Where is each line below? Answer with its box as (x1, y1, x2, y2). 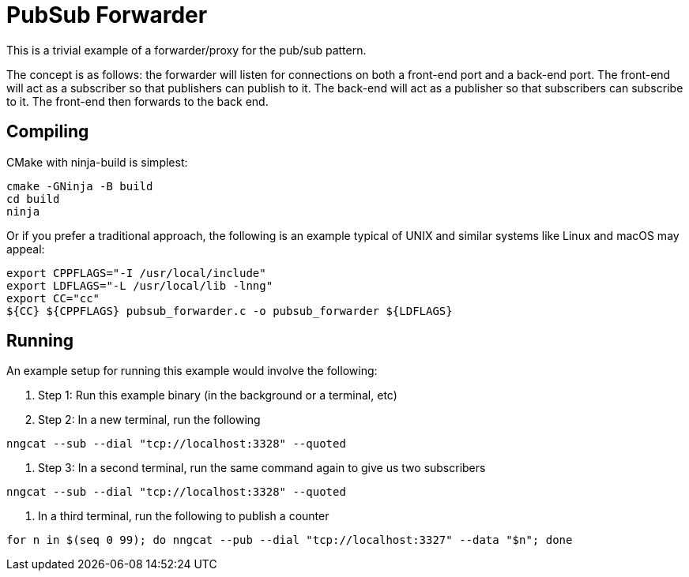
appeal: (6, 242, 45, 256)
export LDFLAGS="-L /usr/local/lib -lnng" (6, 279, 273, 292)
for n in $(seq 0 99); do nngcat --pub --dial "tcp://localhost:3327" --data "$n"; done (6, 534, 573, 547)
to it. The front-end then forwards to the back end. (6, 94, 269, 108)
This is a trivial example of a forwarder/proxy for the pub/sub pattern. (6, 43, 367, 57)
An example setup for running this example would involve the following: (6, 364, 378, 378)
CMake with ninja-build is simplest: (6, 155, 188, 169)
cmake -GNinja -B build (6, 179, 153, 193)
